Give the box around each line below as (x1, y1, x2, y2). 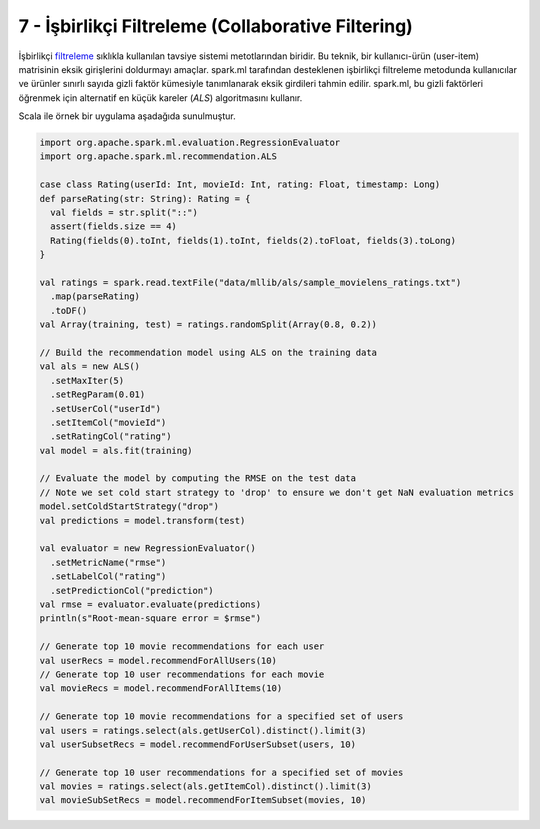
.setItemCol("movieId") (50, 416, 167, 428)
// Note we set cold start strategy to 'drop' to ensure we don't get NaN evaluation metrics (39, 486, 515, 498)
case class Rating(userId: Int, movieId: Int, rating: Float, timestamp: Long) (39, 179, 441, 190)
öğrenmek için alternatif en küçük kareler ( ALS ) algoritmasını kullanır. (18, 91, 303, 104)
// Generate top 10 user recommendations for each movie (39, 668, 325, 680)
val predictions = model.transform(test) (39, 515, 246, 526)
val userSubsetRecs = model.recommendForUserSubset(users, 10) (39, 738, 357, 750)
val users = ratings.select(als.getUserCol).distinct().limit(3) (39, 725, 367, 736)
